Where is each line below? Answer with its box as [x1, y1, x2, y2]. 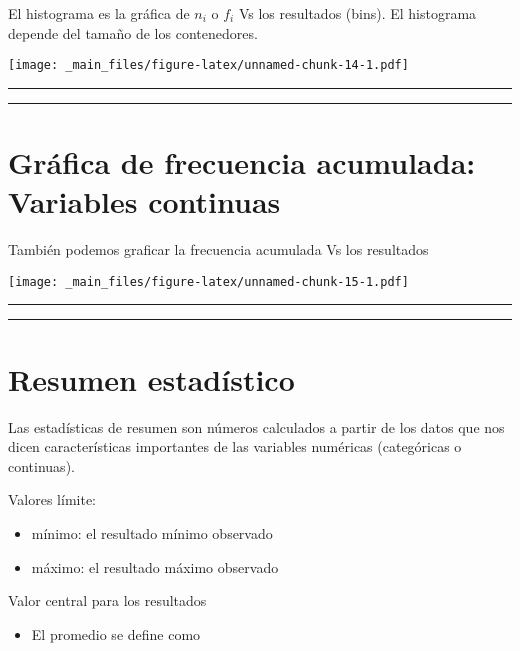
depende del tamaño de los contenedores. [8, 22, 258, 43]
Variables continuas [8, 181, 281, 222]
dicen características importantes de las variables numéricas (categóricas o [8, 436, 462, 457]
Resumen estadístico [8, 358, 295, 399]
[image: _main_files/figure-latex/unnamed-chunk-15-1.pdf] [8, 274, 409, 289]
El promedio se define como [31, 623, 201, 644]
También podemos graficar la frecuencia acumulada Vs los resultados [8, 239, 429, 260]
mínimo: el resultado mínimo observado [31, 522, 273, 543]
